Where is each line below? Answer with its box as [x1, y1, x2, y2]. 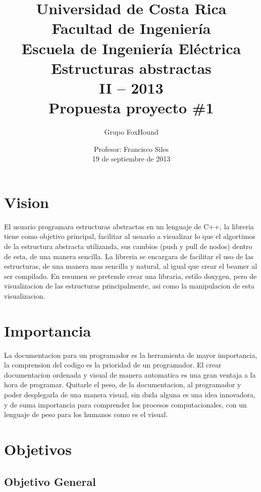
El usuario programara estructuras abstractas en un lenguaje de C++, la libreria [4, 221, 254, 231]
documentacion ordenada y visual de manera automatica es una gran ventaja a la [4, 369, 256, 380]
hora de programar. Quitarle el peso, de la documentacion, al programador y [4, 379, 241, 390]
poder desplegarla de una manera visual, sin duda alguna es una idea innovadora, [4, 389, 255, 400]
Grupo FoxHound [104, 127, 159, 137]
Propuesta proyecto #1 [48, 97, 214, 118]
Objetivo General [4, 473, 96, 489]
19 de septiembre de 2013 [92, 153, 171, 164]
